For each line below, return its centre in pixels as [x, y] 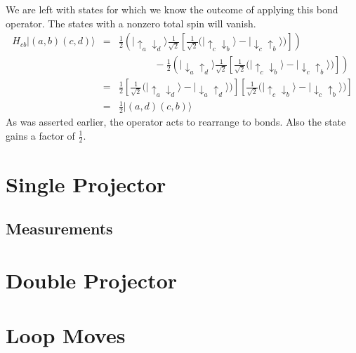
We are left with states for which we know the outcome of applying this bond [172, 9]
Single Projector [86, 184]
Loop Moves [66, 335]
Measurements [59, 228]
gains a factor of [40, 135]
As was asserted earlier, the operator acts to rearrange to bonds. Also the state [176, 121]
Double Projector [92, 280]
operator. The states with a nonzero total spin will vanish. [131, 23]
